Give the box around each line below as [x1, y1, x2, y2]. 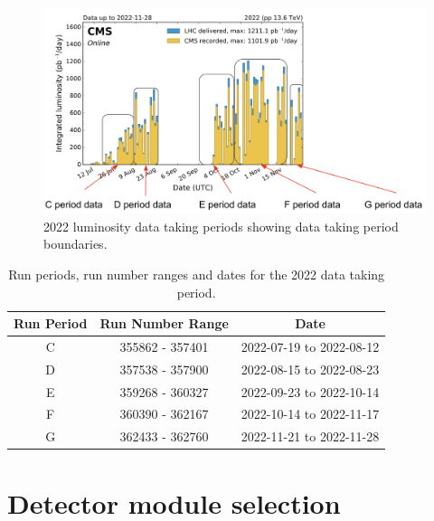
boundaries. [43, 234, 108, 253]
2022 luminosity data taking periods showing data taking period [43, 216, 399, 235]
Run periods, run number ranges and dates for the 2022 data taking [8, 264, 385, 283]
